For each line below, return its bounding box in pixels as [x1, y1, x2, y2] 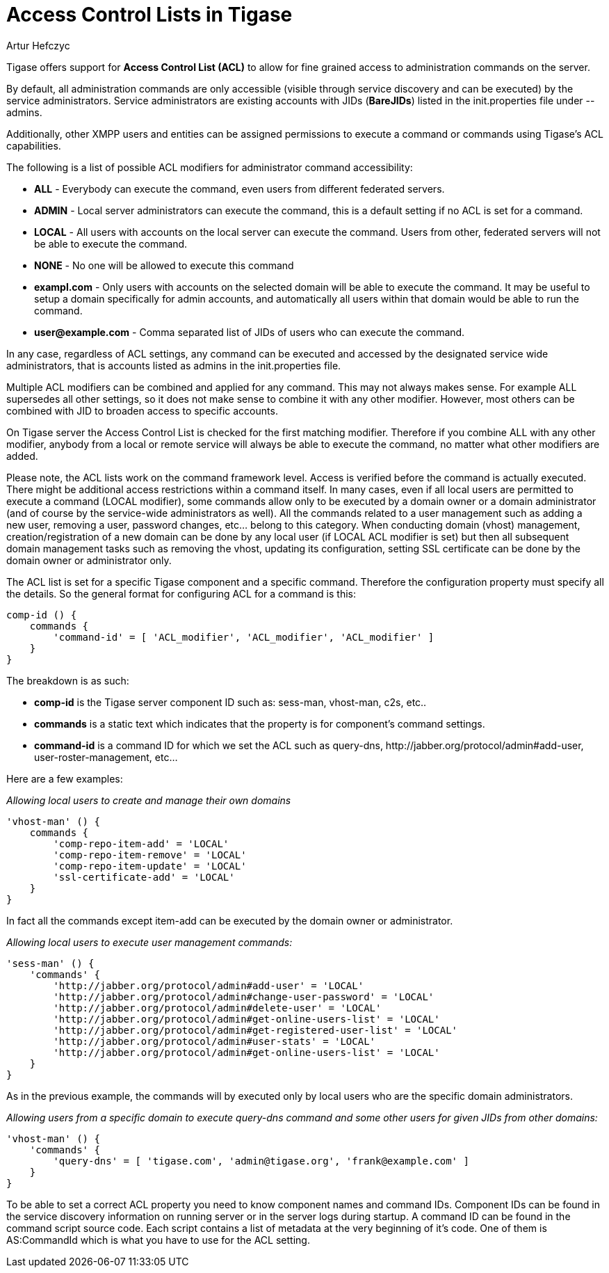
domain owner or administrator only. [6, 554, 172, 566]
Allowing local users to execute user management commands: [6, 936, 293, 948]
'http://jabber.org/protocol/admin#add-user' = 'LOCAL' [53, 979, 364, 991]
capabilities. [6, 139, 61, 152]
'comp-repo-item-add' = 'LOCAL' [53, 838, 229, 849]
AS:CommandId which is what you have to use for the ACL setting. [6, 1233, 310, 1246]
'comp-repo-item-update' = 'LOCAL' [53, 860, 247, 872]
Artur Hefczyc [6, 39, 70, 51]
